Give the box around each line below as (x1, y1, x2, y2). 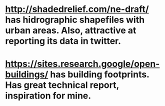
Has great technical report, (5, 79, 119, 91)
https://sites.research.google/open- (5, 58, 160, 69)
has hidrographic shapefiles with (5, 14, 145, 25)
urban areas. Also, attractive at (5, 25, 136, 36)
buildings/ (5, 69, 48, 80)
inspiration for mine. (5, 90, 91, 101)
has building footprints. (49, 69, 149, 80)
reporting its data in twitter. (5, 35, 121, 47)
